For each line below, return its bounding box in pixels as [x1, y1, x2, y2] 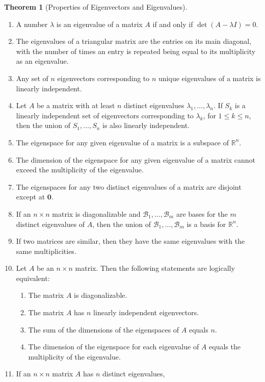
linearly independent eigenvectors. [93, 307, 199, 318]
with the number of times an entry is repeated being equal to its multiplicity [16, 45, 256, 56]
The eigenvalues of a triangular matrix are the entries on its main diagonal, [16, 36, 252, 46]
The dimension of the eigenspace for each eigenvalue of [28, 341, 199, 352]
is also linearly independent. [102, 120, 190, 131]
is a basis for [187, 218, 226, 229]
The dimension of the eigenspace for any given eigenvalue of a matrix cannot [16, 154, 256, 165]
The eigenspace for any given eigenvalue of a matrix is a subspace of [16, 137, 229, 147]
